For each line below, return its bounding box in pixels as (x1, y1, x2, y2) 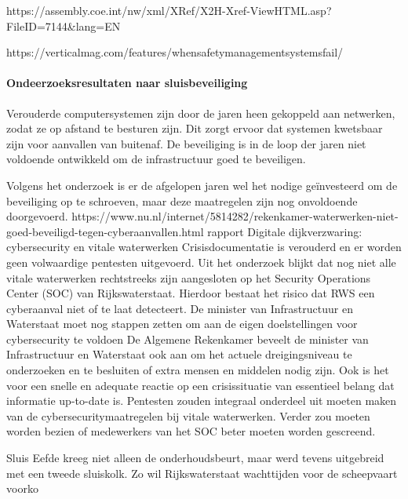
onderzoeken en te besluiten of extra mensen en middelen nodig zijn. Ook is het (6, 362, 389, 378)
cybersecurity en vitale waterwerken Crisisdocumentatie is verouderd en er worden (6, 239, 402, 255)
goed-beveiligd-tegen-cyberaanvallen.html (6, 223, 204, 239)
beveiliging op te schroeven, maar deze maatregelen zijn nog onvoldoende (6, 192, 358, 209)
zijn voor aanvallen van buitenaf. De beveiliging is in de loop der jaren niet (6, 135, 366, 151)
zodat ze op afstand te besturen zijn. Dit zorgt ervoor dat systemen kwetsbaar (6, 120, 383, 137)
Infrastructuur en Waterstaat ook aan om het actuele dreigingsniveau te (6, 346, 352, 362)
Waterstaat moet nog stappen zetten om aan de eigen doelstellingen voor (6, 315, 358, 332)
